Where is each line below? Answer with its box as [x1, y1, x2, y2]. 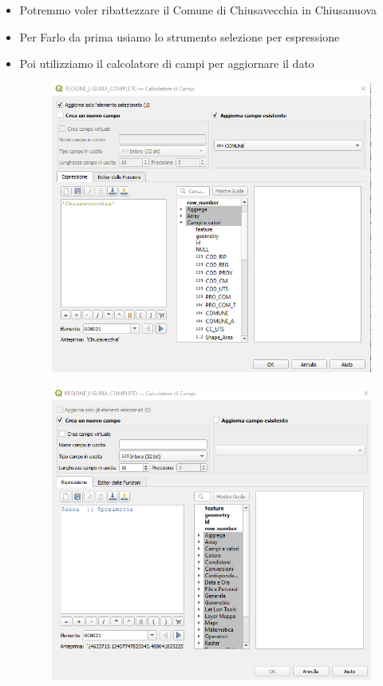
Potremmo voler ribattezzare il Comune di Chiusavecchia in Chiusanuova [19, 2, 377, 18]
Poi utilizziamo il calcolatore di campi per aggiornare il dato [19, 55, 314, 72]
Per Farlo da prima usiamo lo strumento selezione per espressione [19, 28, 340, 45]
